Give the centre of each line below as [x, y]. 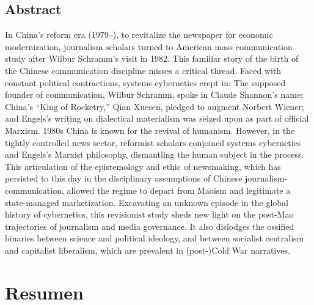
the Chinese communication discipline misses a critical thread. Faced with [143, 70]
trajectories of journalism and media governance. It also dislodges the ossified [150, 226]
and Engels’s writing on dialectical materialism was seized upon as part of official [157, 118]
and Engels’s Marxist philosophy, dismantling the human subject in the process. [155, 154]
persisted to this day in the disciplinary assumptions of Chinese [124, 178]
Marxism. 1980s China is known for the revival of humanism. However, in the [150, 130]
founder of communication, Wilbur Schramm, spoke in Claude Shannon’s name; [154, 94]
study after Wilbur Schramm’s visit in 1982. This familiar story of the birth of [152, 58]
